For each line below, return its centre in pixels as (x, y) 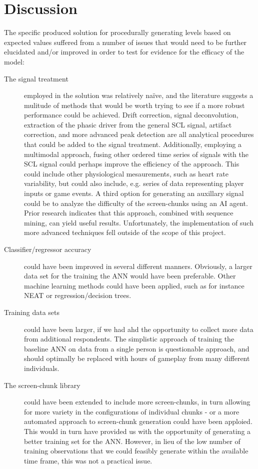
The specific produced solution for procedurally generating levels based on (117, 32)
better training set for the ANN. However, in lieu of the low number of (132, 441)
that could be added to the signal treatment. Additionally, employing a (133, 144)
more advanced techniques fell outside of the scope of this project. (125, 232)
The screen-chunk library (42, 385)
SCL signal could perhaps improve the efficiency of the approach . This (132, 164)
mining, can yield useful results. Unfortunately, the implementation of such (139, 222)
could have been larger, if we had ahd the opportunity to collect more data (139, 329)
